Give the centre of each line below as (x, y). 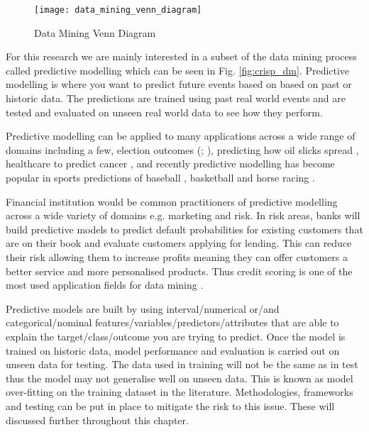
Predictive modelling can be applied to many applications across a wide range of (181, 136)
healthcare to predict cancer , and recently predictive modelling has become (170, 164)
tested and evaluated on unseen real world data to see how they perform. (164, 112)
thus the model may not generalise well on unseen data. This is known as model (180, 378)
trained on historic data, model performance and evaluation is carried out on (173, 350)
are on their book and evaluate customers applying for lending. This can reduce (179, 243)
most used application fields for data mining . (105, 285)
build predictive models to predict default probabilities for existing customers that (184, 229)
